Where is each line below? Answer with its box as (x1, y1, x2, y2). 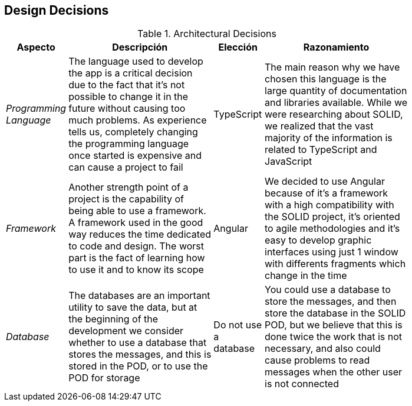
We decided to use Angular (265, 175, 385, 188)
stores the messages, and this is (68, 348, 212, 361)
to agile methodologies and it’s (265, 222, 400, 235)
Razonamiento (303, 41, 370, 54)
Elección (218, 41, 258, 54)
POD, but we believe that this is (265, 319, 403, 331)
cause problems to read (265, 354, 370, 367)
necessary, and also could (265, 342, 381, 355)
